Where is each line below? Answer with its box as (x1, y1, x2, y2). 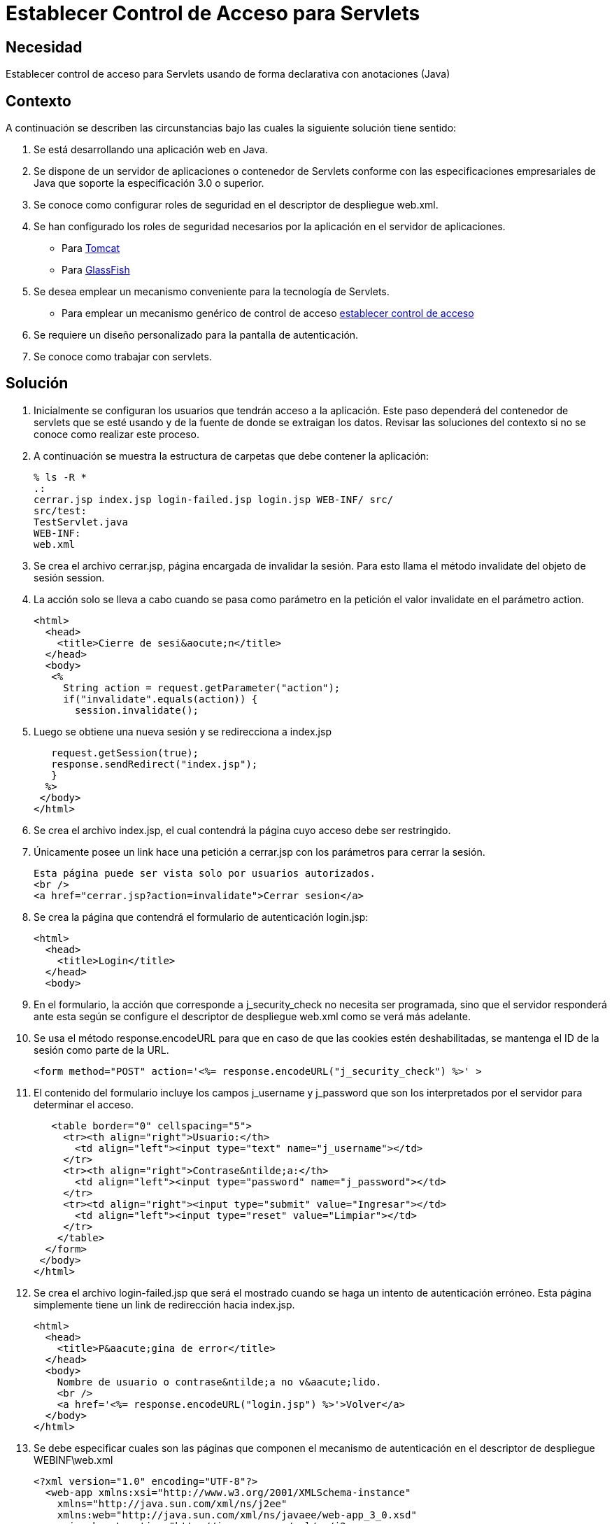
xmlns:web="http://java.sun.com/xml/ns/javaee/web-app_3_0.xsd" (57, 1509, 417, 1521)
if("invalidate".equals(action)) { (63, 693, 258, 705)
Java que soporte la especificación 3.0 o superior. (34, 177, 264, 190)
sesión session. (34, 571, 105, 584)
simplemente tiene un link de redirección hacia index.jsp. (34, 1298, 295, 1311)
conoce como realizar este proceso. (34, 428, 200, 440)
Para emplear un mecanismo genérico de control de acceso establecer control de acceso (62, 307, 474, 320)
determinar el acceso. (34, 1098, 134, 1110)
